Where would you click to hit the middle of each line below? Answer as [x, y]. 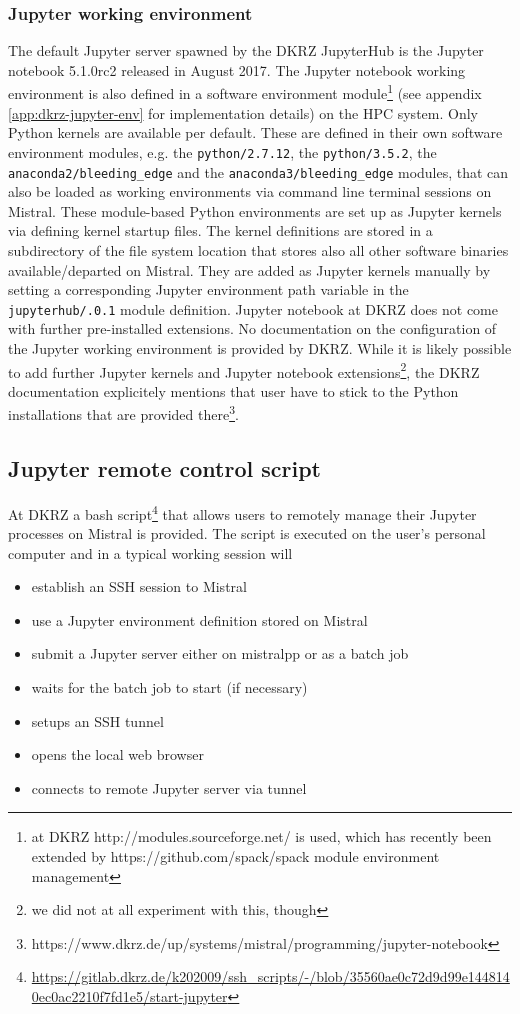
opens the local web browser [117, 754]
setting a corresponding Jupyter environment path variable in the [208, 289]
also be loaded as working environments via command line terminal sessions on [250, 191]
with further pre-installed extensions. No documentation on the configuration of [252, 328]
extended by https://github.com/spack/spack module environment [235, 856]
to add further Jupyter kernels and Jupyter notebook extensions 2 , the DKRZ [244, 370]
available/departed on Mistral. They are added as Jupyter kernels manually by [249, 269]
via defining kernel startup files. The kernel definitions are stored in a [220, 230]
